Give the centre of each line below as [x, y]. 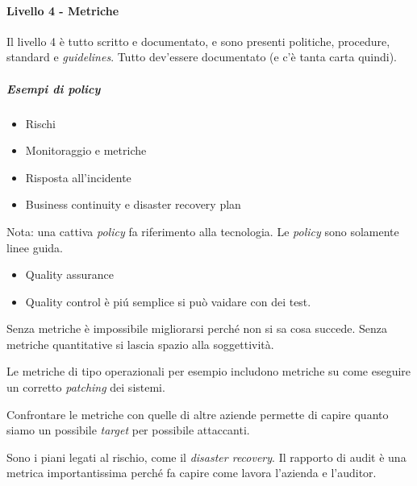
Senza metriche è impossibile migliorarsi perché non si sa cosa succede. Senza [197, 328]
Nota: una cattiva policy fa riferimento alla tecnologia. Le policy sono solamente [203, 231]
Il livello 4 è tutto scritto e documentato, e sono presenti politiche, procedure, [198, 41]
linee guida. [35, 247]
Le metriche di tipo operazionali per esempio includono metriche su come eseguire [209, 371]
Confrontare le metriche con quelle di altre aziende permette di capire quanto [198, 414]
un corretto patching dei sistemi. [86, 387]
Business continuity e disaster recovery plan [133, 204]
